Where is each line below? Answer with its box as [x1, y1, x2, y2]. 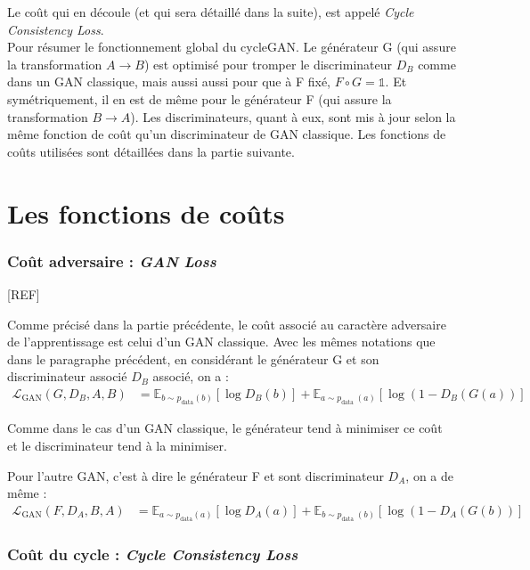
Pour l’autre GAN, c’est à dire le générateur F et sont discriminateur [7, 466, 384, 484]
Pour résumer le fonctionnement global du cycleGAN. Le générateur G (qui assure [7, 37, 456, 56]
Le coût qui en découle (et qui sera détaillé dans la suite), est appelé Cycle [7, 3, 414, 20]
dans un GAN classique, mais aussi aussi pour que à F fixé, [7, 72, 330, 91]
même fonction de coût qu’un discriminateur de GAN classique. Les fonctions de [7, 125, 446, 143]
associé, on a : [152, 367, 229, 386]
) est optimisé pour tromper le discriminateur [143, 54, 392, 73]
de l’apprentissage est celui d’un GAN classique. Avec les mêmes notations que [7, 332, 436, 351]
